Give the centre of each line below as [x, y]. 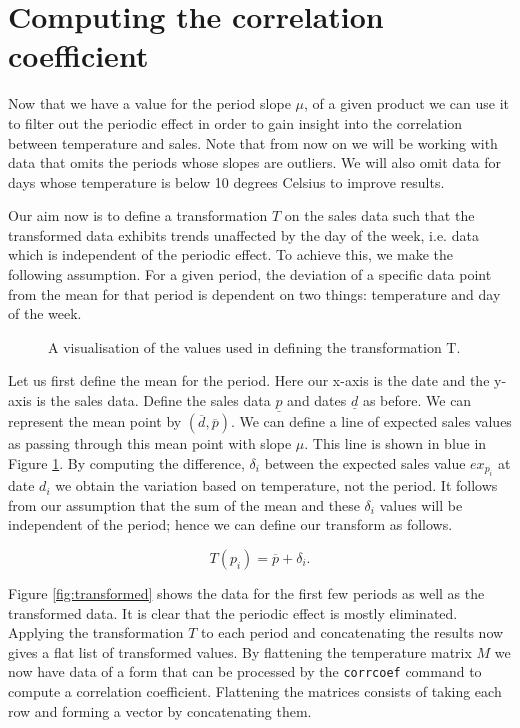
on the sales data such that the [379, 215]
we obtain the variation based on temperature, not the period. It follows [276, 485]
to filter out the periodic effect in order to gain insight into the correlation [235, 122]
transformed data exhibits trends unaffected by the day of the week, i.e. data [243, 234]
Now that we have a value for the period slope [149, 103]
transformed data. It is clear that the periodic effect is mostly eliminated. [233, 612]
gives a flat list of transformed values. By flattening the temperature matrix [240, 651]
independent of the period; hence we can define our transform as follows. [230, 524]
